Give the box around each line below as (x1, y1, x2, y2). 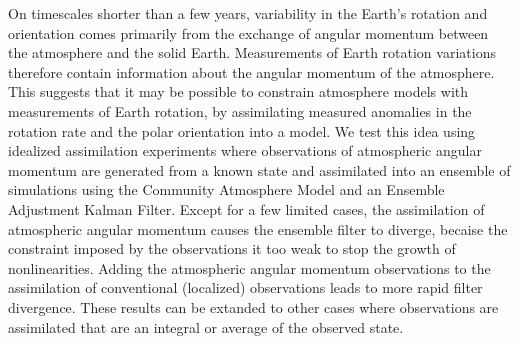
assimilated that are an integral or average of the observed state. (8, 316, 404, 337)
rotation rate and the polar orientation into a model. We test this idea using (8, 120, 476, 141)
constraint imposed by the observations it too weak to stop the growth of (8, 238, 456, 259)
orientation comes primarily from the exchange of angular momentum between (8, 22, 489, 43)
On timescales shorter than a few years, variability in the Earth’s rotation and (8, 3, 488, 23)
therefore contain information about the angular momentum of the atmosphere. (8, 61, 495, 82)
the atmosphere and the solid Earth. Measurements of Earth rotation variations (8, 42, 496, 63)
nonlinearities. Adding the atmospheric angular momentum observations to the (8, 257, 491, 278)
